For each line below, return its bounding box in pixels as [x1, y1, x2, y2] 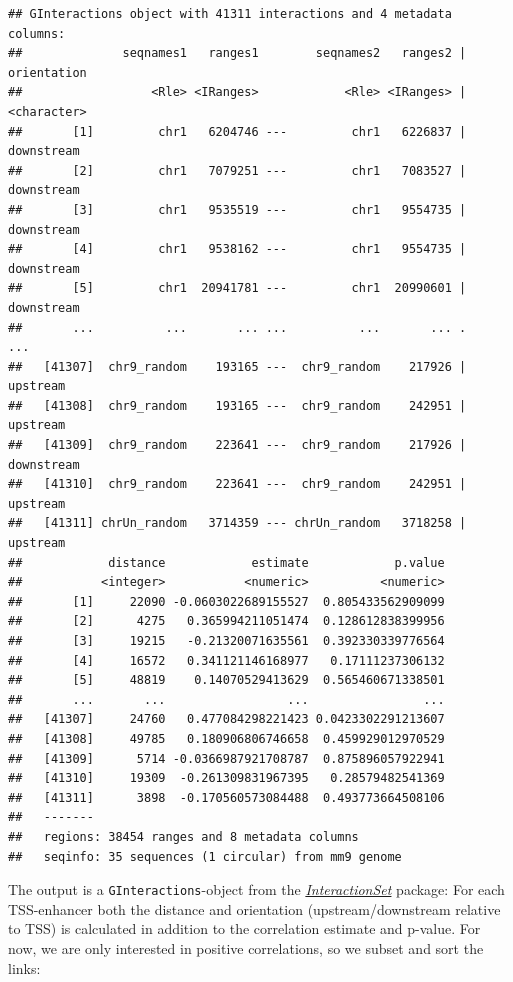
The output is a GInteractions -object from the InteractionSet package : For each [8, 879, 505, 900]
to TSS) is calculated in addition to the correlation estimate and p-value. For [8, 918, 481, 939]
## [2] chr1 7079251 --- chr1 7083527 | [8, 163, 467, 178]
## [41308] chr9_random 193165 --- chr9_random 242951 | [8, 398, 467, 413]
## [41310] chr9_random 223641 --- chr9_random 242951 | [8, 477, 467, 492]
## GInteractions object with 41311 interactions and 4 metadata [8, 7, 452, 21]
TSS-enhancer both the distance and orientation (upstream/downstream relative [8, 898, 501, 919]
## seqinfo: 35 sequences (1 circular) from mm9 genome [8, 849, 402, 864]
